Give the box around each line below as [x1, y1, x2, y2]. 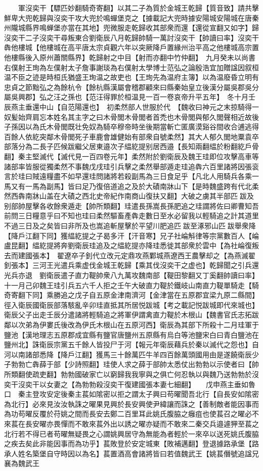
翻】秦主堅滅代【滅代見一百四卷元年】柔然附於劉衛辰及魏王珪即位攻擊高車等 [4, 151, 259, 161]
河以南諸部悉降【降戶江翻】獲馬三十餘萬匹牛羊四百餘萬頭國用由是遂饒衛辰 [4, 349, 252, 359]
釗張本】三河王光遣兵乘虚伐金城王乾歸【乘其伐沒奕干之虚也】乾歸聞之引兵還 [4, 260, 259, 270]
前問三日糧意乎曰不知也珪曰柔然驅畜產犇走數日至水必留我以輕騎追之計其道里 [4, 210, 259, 221]
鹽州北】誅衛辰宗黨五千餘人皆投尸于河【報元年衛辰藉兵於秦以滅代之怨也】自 [4, 339, 259, 350]
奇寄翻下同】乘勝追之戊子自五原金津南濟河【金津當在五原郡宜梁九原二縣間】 [4, 290, 259, 300]
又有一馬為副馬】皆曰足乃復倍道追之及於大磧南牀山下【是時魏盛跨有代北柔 [11, 180, 259, 191]
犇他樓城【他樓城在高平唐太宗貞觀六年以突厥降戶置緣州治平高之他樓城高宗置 [4, 42, 259, 53]
